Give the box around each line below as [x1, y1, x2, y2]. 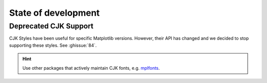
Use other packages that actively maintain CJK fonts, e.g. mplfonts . [22, 65, 160, 71]
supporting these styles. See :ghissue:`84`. [9, 42, 97, 48]
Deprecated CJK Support [9, 22, 94, 30]
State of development [9, 7, 100, 18]
